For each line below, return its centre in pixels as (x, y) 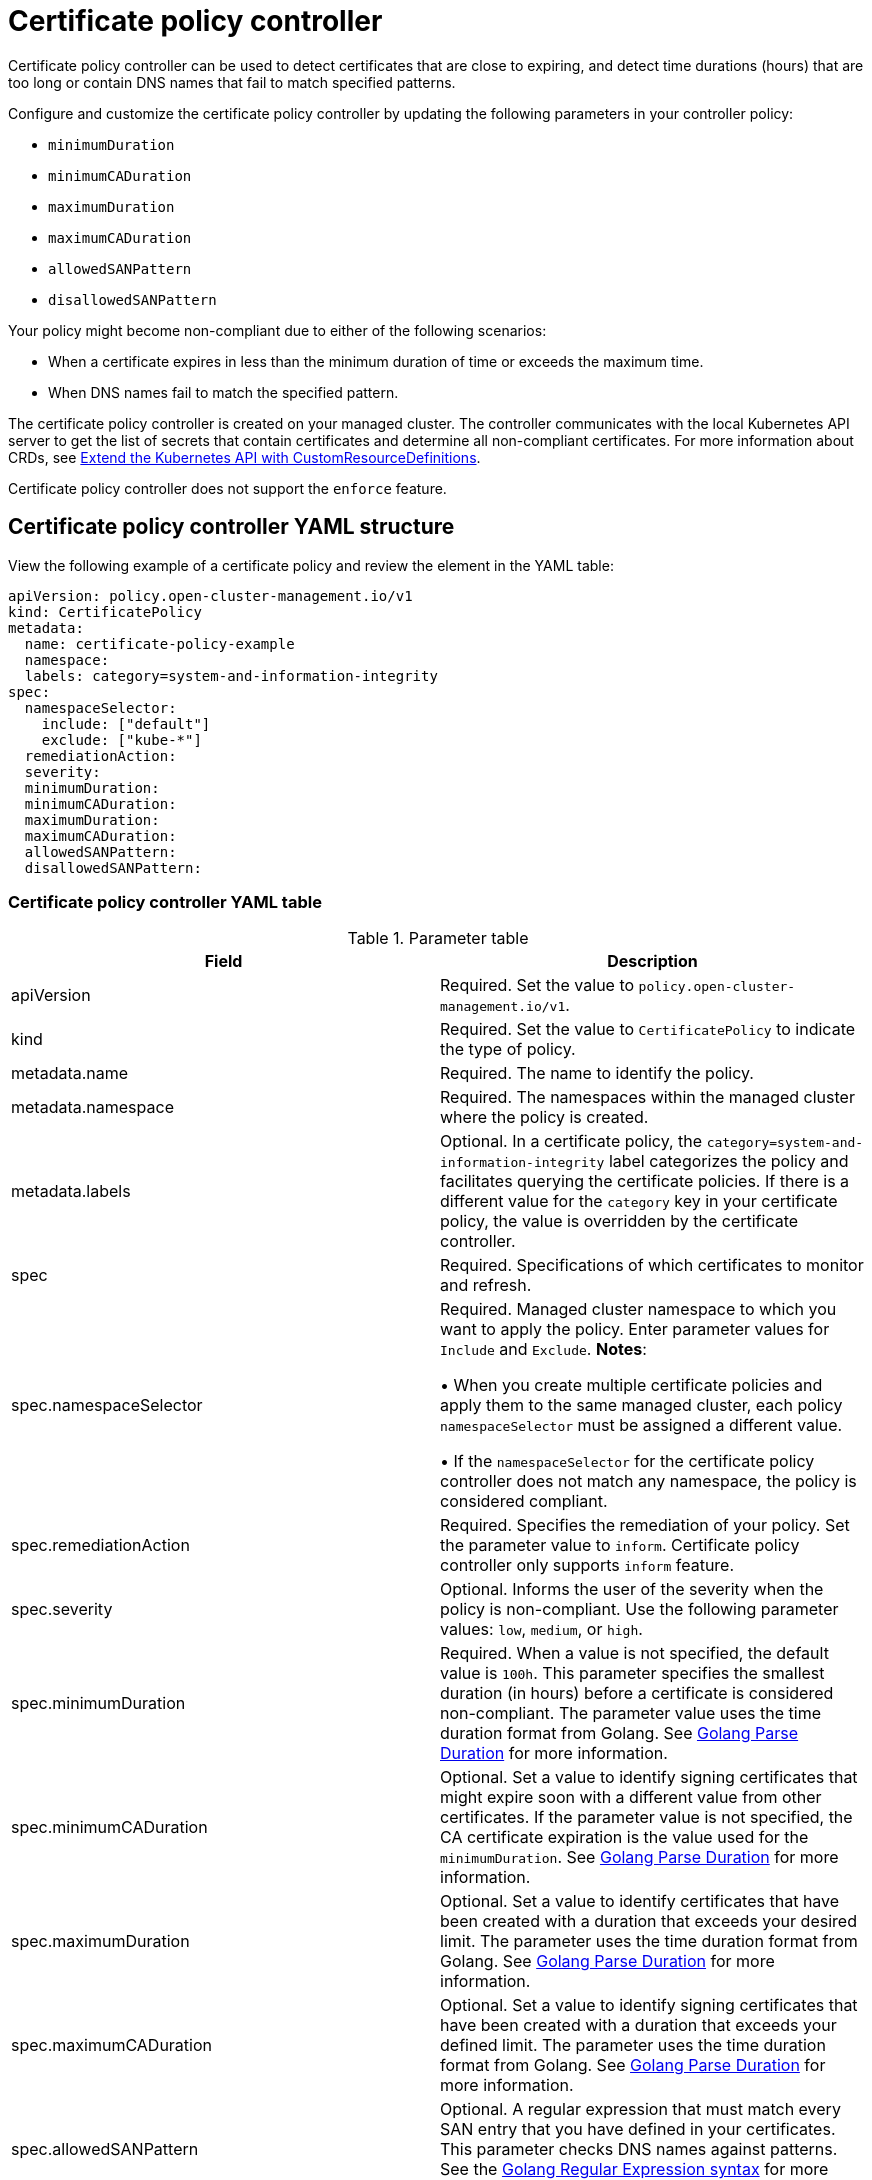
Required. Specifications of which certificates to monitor (652, 1265)
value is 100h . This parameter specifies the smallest (632, 1673)
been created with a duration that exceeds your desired (648, 1921)
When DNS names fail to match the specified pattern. (223, 392)
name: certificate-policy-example (159, 643)
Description (652, 961)
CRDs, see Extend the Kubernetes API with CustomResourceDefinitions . (244, 457)
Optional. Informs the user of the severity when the (632, 1589)
